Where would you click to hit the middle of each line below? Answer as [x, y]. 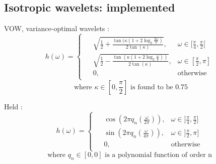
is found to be [152, 87]
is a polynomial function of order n [159, 155]
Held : [13, 106]
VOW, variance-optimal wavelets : [57, 28]
